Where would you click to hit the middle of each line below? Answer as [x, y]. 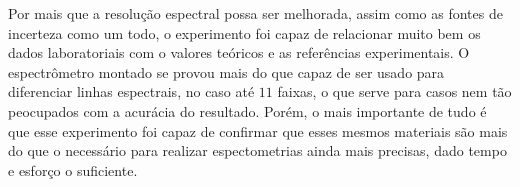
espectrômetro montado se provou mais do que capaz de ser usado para [226, 71]
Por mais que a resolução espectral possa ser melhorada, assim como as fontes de [255, 13]
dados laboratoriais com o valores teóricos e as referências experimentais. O [239, 52]
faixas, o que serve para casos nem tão [394, 91]
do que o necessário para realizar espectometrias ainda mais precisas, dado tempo [257, 150]
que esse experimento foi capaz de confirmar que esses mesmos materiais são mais [258, 130]
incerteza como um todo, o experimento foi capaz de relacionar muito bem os [244, 32]
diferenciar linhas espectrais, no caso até [131, 91]
